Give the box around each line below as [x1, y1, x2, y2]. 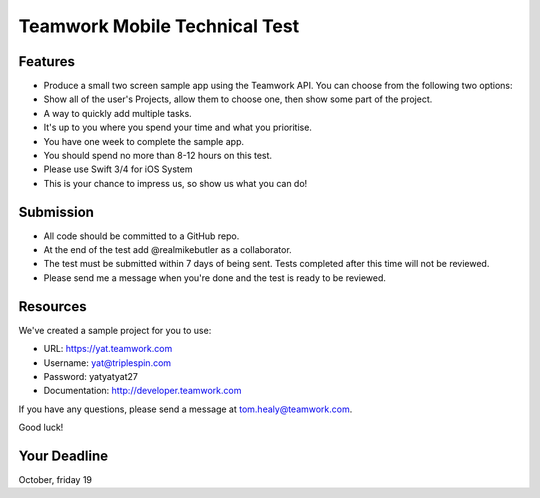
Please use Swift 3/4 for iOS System [43, 163, 193, 175]
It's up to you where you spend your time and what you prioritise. [43, 121, 312, 134]
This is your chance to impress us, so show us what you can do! [43, 177, 308, 189]
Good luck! [18, 421, 64, 434]
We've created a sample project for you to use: [18, 324, 212, 336]
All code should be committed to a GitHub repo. [43, 230, 240, 242]
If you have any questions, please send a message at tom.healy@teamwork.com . [18, 403, 353, 415]
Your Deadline [18, 447, 109, 464]
